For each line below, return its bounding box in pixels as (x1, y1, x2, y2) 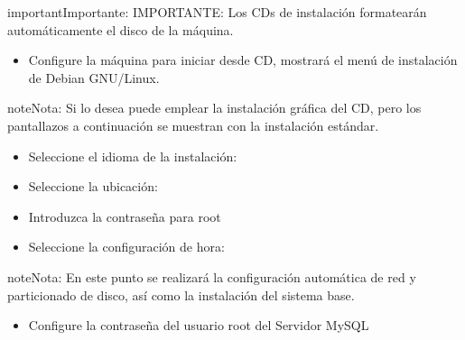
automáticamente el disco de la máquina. (7, 20, 234, 39)
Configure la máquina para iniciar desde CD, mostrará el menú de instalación (28, 51, 458, 69)
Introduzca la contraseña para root (28, 207, 221, 225)
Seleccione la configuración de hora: (28, 237, 225, 256)
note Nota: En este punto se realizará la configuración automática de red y (7, 267, 416, 286)
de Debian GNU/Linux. (28, 68, 160, 87)
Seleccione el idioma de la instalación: (28, 146, 237, 165)
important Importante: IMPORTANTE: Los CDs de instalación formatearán (7, 3, 427, 21)
